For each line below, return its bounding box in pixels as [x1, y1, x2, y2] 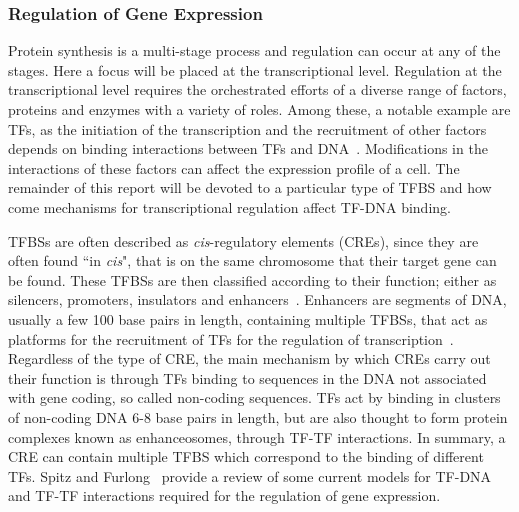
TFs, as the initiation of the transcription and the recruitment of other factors [8, 118, 487, 139]
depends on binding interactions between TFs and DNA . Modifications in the [8, 138, 488, 159]
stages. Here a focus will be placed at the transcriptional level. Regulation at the [8, 59, 502, 80]
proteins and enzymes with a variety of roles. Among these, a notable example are [8, 99, 511, 119]
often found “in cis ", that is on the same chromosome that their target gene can [8, 250, 497, 271]
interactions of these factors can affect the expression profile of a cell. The [8, 157, 460, 178]
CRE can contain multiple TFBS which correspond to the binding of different [8, 446, 484, 467]
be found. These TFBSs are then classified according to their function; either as [8, 269, 497, 290]
